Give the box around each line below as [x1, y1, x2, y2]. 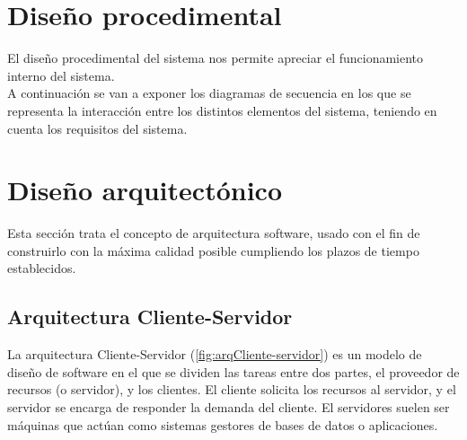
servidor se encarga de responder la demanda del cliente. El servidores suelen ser [7, 397, 450, 416]
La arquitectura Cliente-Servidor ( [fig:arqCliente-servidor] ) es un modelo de [7, 345, 422, 364]
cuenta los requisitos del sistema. [7, 119, 188, 137]
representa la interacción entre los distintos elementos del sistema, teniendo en [7, 101, 437, 119]
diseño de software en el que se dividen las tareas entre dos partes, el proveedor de [7, 362, 460, 381]
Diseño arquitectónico [7, 172, 282, 208]
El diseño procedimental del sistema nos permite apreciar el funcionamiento [7, 48, 424, 67]
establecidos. [7, 259, 76, 277]
